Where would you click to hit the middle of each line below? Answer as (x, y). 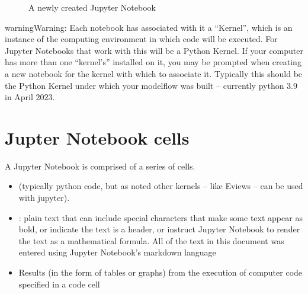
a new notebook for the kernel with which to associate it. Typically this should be (154, 73)
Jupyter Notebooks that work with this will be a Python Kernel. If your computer (154, 50)
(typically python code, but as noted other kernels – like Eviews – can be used (161, 186)
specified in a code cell (59, 284)
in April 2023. (30, 97)
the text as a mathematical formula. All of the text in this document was (151, 240)
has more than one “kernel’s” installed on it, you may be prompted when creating (153, 62)
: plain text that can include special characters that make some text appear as (161, 217)
